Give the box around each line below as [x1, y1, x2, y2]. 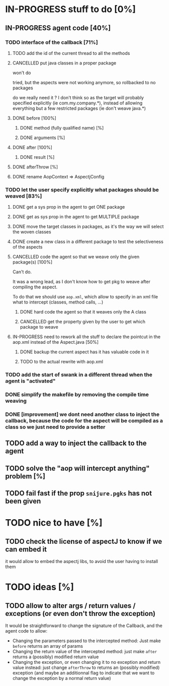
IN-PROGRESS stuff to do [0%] [5, 4, 136, 15]
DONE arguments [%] [20, 135, 65, 141]
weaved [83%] [5, 193, 42, 200]
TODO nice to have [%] [5, 517, 103, 529]
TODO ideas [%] [5, 581, 74, 593]
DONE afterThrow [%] [12, 164, 58, 170]
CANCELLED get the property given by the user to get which [20, 319, 146, 325]
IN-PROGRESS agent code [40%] [5, 24, 111, 32]
